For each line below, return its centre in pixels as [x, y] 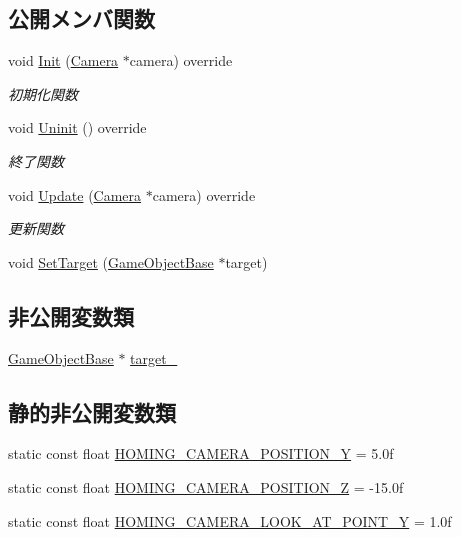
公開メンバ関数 [81, 18]
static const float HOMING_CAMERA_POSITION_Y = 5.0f [201, 453]
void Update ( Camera [75, 194]
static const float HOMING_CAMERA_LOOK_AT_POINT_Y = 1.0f [230, 520]
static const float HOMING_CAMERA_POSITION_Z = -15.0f [206, 486]
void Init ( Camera [63, 60]
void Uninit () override [77, 127]
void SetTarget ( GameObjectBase [111, 261]
